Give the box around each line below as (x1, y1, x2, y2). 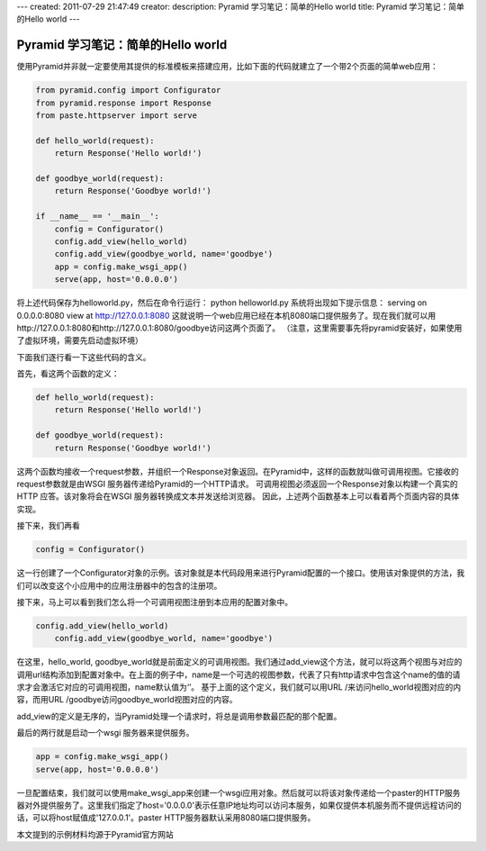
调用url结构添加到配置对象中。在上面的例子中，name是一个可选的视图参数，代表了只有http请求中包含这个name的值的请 (16, 669, 461, 680)
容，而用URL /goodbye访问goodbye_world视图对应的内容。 (16, 694, 238, 705)
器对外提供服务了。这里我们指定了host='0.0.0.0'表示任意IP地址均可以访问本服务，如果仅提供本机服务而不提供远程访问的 (16, 800, 463, 810)
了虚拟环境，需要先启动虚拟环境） (16, 335, 143, 346)
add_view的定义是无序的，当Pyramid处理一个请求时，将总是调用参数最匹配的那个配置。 (16, 711, 342, 721)
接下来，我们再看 (16, 521, 80, 531)
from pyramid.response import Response (35, 97, 211, 108)
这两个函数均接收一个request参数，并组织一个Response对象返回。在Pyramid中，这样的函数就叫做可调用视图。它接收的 (16, 466, 459, 476)
